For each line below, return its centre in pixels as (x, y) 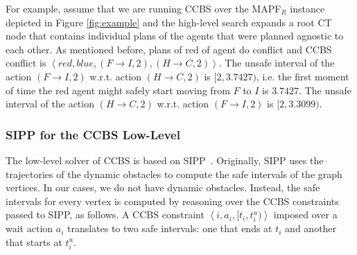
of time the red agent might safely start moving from (118, 90)
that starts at (34, 241)
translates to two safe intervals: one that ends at (169, 228)
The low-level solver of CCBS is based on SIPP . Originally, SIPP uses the (165, 160)
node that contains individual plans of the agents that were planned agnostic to (175, 36)
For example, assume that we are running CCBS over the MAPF (143, 8)
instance (307, 8)
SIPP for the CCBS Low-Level (93, 134)
